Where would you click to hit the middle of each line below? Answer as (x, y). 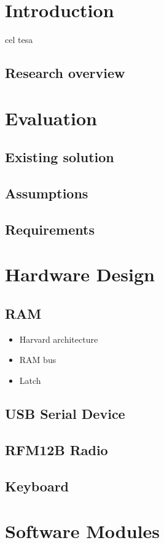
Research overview (65, 73)
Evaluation (51, 118)
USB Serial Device (65, 413)
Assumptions (47, 193)
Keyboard (37, 486)
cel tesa (19, 40)
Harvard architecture (59, 339)
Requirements (50, 229)
